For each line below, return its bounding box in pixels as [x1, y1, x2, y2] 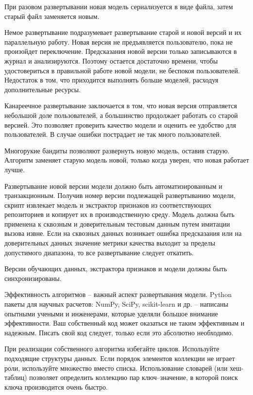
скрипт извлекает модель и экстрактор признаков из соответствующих [4, 199, 212, 210]
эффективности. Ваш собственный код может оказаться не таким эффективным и [4, 318, 245, 328]
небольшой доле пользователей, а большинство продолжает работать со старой [4, 110, 238, 120]
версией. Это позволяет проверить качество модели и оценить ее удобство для [4, 119, 236, 130]
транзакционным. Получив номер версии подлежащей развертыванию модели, [4, 190, 236, 200]
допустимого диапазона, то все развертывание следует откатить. [4, 247, 194, 257]
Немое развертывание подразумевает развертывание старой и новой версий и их [4, 27, 242, 37]
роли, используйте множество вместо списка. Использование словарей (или [4, 362, 228, 373]
